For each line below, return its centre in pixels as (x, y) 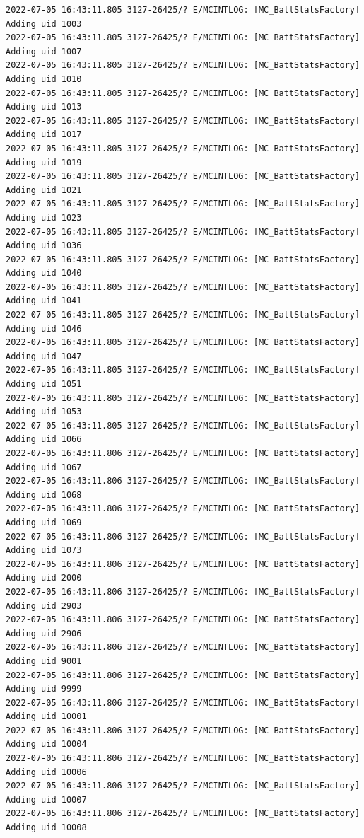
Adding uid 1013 (44, 107)
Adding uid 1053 (44, 412)
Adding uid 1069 (44, 522)
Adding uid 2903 (44, 606)
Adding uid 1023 (44, 217)
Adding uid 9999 (44, 689)
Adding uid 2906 (44, 633)
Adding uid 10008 (46, 828)
